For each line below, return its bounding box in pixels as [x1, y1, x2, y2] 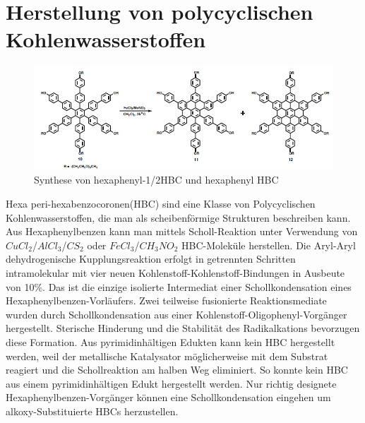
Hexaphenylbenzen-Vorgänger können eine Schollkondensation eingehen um [6, 390, 331, 405]
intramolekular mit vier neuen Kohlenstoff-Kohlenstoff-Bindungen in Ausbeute [6, 266, 345, 280]
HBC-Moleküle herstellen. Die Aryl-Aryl [181, 237, 356, 252]
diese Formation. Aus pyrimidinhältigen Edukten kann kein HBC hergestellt [6, 335, 335, 349]
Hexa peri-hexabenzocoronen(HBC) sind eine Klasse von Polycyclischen [6, 196, 316, 211]
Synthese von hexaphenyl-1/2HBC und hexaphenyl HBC [34, 172, 279, 187]
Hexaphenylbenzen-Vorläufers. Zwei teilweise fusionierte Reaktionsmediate [6, 293, 327, 308]
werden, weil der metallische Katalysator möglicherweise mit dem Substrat [6, 348, 328, 363]
